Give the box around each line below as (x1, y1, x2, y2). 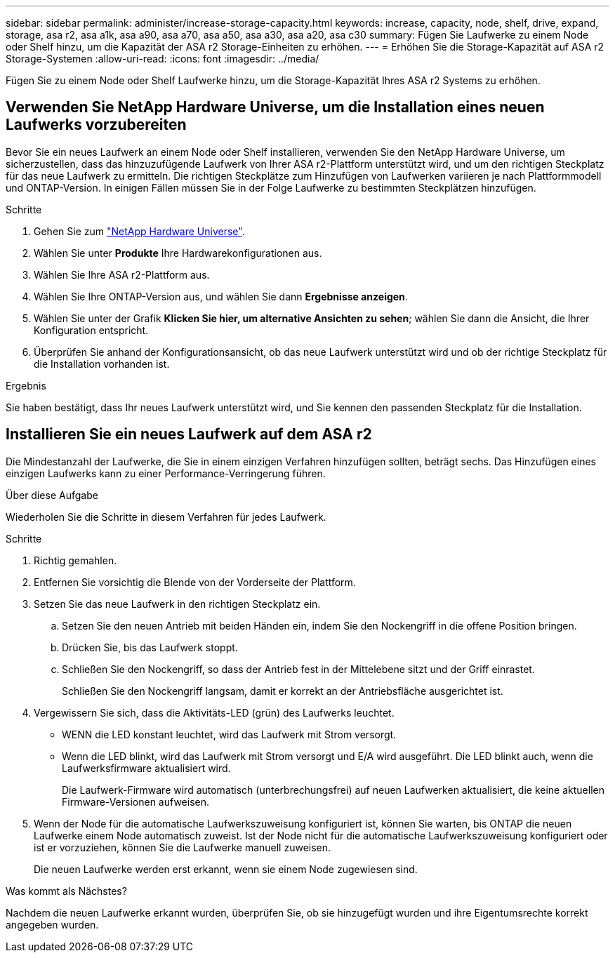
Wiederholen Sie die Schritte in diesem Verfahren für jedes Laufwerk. (6, 510, 326, 523)
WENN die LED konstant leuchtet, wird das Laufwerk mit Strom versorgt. (62, 728, 397, 740)
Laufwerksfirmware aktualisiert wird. (62, 761, 231, 774)
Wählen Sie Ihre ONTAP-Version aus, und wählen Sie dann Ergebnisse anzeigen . (34, 290, 408, 302)
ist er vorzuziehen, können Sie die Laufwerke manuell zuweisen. (34, 841, 331, 853)
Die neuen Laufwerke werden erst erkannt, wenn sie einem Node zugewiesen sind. (34, 863, 418, 875)
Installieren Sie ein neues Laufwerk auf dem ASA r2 (6, 425, 372, 444)
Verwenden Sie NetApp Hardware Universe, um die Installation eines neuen (6, 98, 545, 117)
